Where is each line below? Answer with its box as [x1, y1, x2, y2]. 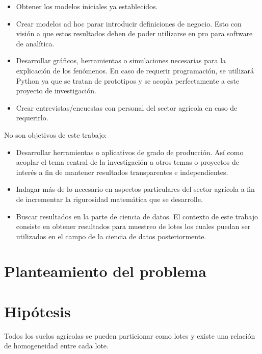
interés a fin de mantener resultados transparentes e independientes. [16, 166, 228, 177]
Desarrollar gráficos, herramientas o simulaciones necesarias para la [16, 55, 226, 66]
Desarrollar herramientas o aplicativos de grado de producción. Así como [16, 146, 244, 157]
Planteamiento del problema [4, 261, 206, 282]
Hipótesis [4, 300, 71, 321]
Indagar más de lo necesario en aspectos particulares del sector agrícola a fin [16, 184, 255, 194]
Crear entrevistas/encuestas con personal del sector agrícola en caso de [16, 102, 238, 113]
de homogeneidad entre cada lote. [4, 340, 109, 351]
